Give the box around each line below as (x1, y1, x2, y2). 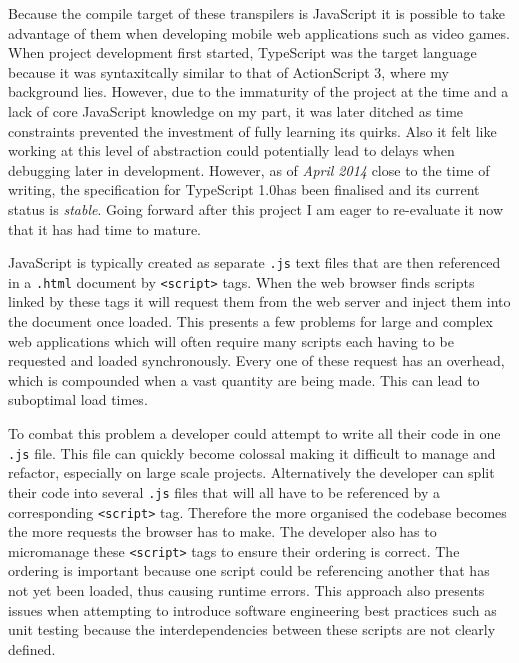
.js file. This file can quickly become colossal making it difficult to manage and (8, 442, 496, 463)
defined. (8, 638, 56, 659)
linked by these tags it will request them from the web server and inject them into (8, 291, 511, 312)
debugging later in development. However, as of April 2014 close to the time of (8, 159, 490, 180)
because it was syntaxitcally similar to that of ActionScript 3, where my (8, 61, 450, 82)
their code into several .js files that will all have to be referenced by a (8, 481, 441, 502)
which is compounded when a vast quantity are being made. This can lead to (8, 369, 480, 390)
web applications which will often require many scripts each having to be (8, 330, 455, 351)
